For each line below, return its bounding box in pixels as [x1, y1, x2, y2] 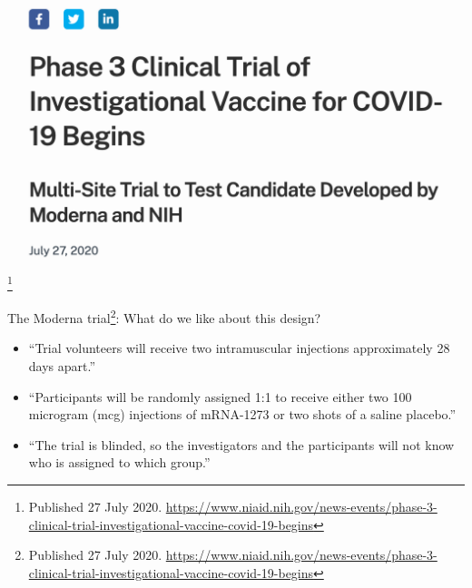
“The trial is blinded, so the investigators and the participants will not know [28, 435, 455, 454]
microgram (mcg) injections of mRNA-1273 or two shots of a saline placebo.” [28, 405, 457, 424]
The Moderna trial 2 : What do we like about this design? [7, 306, 321, 327]
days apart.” [28, 356, 96, 375]
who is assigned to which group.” [28, 453, 211, 472]
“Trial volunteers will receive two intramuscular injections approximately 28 [28, 338, 450, 358]
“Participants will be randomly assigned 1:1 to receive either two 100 [28, 387, 412, 406]
